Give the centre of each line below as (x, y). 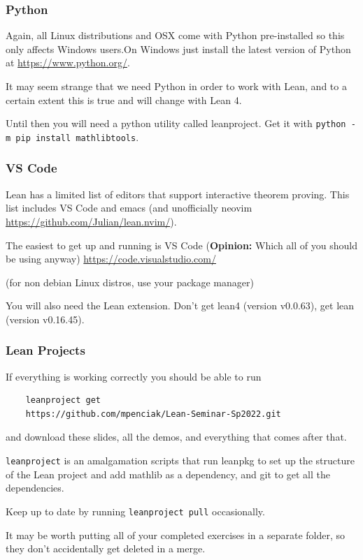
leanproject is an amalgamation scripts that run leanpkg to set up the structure (180, 460)
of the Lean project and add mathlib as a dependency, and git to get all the (168, 474)
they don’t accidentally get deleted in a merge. (106, 548)
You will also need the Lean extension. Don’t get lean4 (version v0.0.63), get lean (180, 305)
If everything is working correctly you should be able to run (134, 376)
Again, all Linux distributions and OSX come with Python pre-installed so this (175, 35)
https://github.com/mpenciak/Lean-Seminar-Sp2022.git (153, 414)
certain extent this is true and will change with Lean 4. (124, 100)
